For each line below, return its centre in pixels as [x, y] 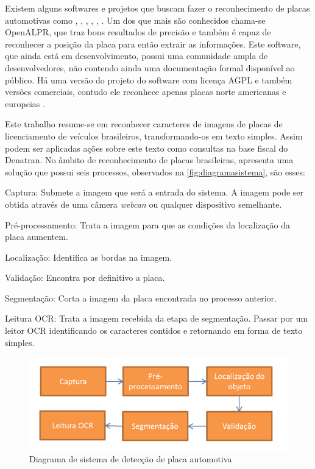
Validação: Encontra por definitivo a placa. [85, 277]
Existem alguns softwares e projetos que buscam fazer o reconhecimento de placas [157, 8]
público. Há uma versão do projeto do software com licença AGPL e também [149, 79]
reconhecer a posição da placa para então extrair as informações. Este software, [153, 44]
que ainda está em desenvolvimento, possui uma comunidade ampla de [136, 56]
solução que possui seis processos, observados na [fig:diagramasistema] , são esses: [155, 171]
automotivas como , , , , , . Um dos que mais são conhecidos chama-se [135, 20]
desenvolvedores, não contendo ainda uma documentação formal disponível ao [150, 67]
